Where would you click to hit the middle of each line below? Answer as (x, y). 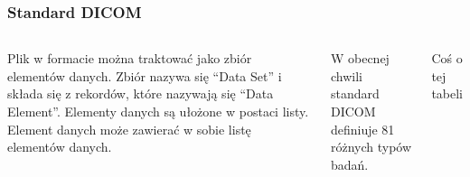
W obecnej (360, 58)
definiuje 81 (362, 129)
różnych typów (371, 147)
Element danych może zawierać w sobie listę (129, 129)
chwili (346, 75)
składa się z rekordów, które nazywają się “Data (141, 93)
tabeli (447, 93)
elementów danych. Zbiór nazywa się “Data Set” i (145, 75)
